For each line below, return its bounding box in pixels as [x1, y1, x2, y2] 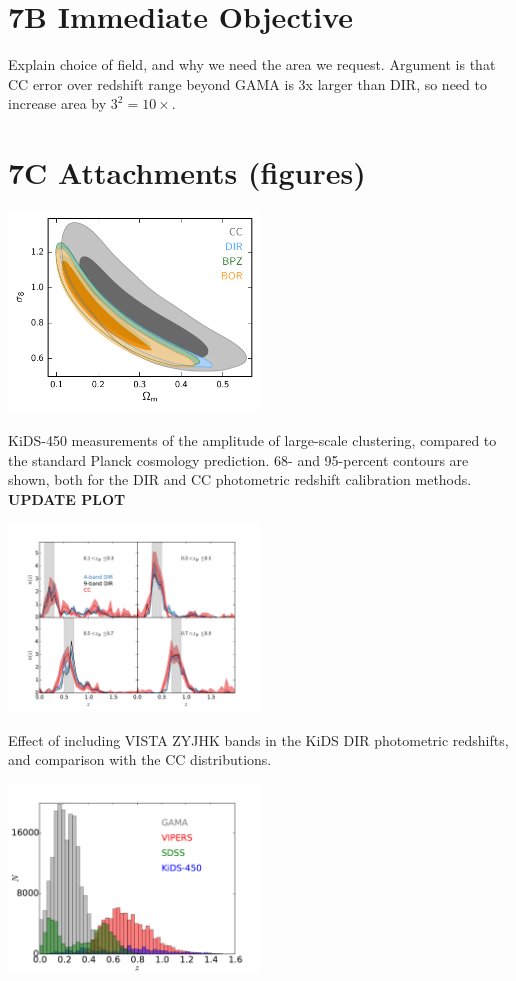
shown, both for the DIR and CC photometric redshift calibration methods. [8, 469, 472, 490]
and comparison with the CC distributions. [8, 749, 272, 770]
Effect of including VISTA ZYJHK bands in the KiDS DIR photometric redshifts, [8, 729, 509, 750]
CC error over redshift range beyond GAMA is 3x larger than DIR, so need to [8, 73, 487, 94]
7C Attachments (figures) [8, 152, 366, 193]
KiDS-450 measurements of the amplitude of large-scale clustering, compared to [8, 429, 497, 450]
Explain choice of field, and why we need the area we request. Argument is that [8, 54, 496, 75]
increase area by [8, 93, 107, 114]
